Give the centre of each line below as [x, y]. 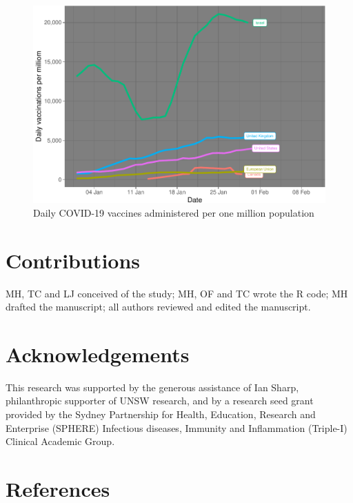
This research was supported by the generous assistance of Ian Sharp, [152, 387]
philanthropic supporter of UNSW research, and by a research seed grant [160, 401]
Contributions [73, 260]
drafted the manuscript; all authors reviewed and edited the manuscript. [158, 307]
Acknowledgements [98, 354]
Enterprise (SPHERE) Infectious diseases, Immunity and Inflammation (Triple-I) [176, 427]
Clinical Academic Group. [60, 441]
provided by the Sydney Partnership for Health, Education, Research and [161, 414]
